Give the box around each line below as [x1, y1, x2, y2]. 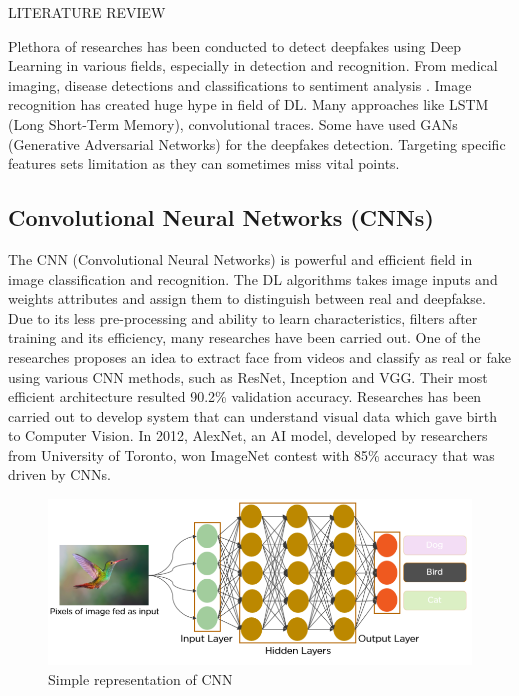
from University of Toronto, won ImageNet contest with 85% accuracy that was [8, 444, 495, 465]
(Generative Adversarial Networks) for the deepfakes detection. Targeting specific [8, 133, 506, 154]
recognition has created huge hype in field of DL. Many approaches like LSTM [8, 94, 489, 115]
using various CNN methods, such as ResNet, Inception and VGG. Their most [8, 366, 488, 387]
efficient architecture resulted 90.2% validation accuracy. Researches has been [8, 386, 482, 407]
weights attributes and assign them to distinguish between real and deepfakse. [8, 288, 486, 309]
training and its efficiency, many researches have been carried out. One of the [8, 327, 481, 348]
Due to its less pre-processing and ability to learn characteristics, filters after [8, 307, 478, 328]
